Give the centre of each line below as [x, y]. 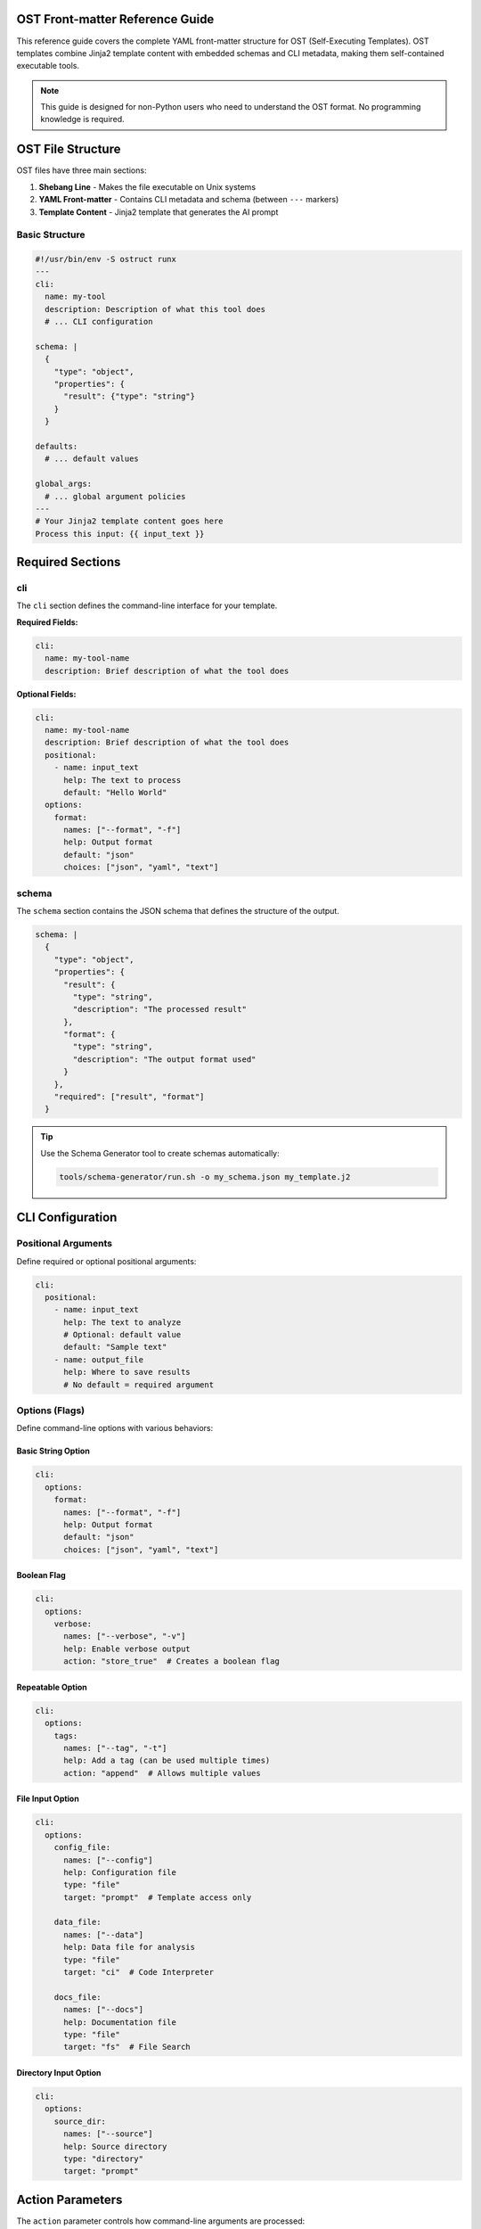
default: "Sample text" [115, 1347]
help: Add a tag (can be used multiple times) [167, 1760]
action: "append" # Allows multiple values [163, 1773]
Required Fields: [48, 622]
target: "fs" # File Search [127, 2047]
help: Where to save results [127, 1372]
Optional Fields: [46, 694]
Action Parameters [69, 2199]
